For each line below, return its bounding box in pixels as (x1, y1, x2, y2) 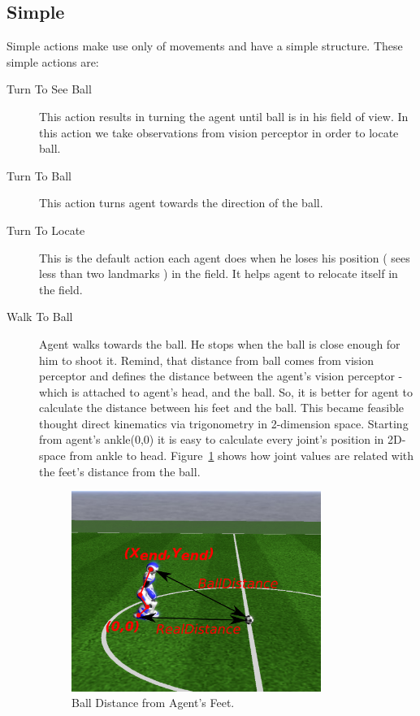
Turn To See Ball (6, 80, 92, 98)
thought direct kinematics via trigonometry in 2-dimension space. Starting (39, 414, 409, 432)
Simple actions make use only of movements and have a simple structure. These (6, 37, 403, 54)
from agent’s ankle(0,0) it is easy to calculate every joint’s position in (39, 431, 384, 448)
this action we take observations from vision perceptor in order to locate (39, 124, 399, 141)
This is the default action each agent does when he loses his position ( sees (39, 249, 410, 266)
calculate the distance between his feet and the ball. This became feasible (39, 399, 405, 416)
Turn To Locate (6, 221, 85, 238)
